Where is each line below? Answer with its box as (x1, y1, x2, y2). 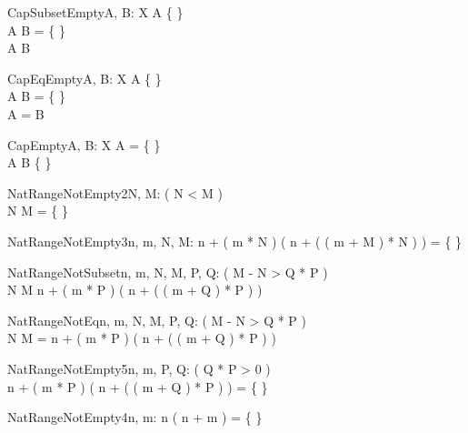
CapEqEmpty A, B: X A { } (7, 68, 162, 87)
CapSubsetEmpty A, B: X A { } (7, 3, 184, 21)
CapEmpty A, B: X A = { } (7, 135, 161, 154)
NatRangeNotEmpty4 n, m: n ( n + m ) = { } (7, 408, 263, 427)
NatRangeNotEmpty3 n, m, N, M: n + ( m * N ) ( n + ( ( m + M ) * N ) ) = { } (7, 231, 463, 250)
